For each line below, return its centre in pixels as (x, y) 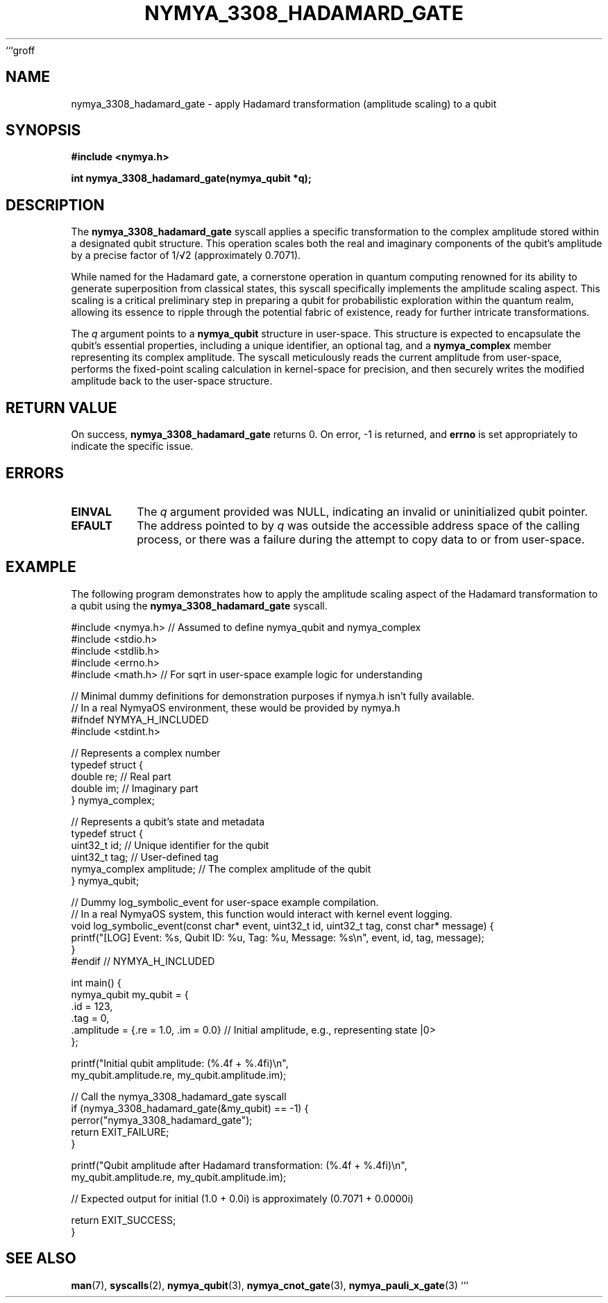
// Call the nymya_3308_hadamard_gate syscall (179, 1096)
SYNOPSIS (43, 131)
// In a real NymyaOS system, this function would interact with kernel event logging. (262, 914)
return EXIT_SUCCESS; (124, 1220)
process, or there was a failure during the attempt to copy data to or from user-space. (361, 539)
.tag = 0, (90, 1018)
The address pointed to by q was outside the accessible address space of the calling (358, 525)
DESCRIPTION (55, 205)
